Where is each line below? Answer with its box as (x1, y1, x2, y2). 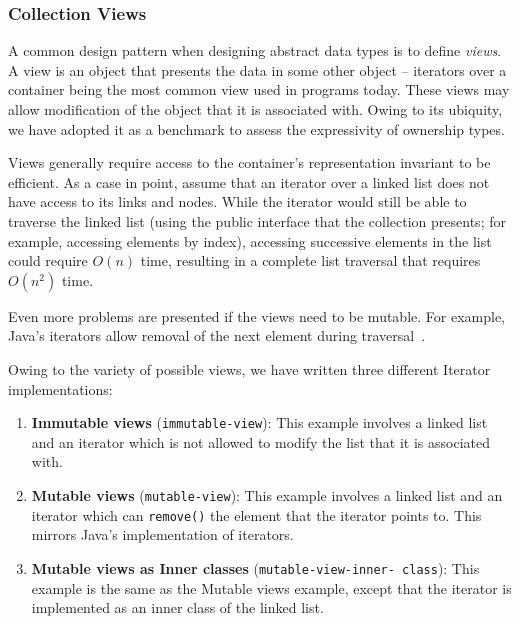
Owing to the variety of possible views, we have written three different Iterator (8, 358, 491, 379)
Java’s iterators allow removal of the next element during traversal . (8, 325, 426, 346)
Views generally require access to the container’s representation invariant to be (8, 152, 491, 173)
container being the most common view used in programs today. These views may (8, 79, 510, 100)
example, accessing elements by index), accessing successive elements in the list (8, 230, 492, 251)
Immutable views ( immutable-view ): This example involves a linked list (31, 412, 488, 433)
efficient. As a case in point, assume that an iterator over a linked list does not (8, 171, 490, 192)
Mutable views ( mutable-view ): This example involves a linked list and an (31, 484, 503, 505)
